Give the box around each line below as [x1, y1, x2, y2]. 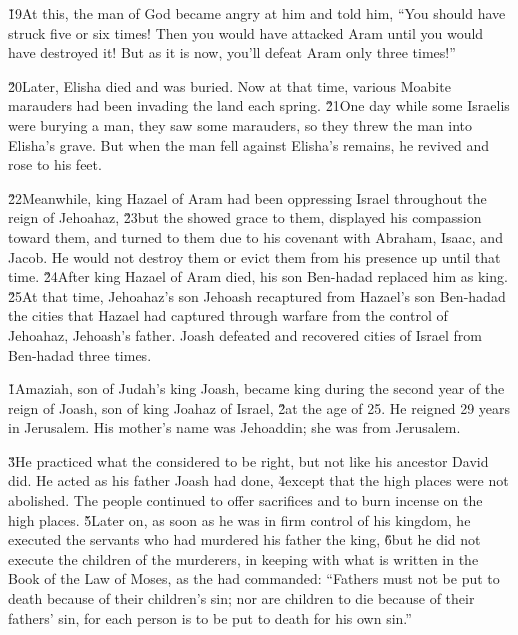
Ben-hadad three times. [8, 344, 152, 365]
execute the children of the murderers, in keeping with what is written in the [8, 548, 479, 569]
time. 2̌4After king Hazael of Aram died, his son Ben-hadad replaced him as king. [8, 266, 508, 287]
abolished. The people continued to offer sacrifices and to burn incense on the [8, 490, 483, 511]
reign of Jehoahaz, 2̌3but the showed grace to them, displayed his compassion [8, 207, 482, 228]
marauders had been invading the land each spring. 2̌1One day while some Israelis [8, 95, 510, 116]
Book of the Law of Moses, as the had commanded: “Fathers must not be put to [8, 568, 500, 589]
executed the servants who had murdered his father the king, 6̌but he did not [8, 529, 481, 550]
